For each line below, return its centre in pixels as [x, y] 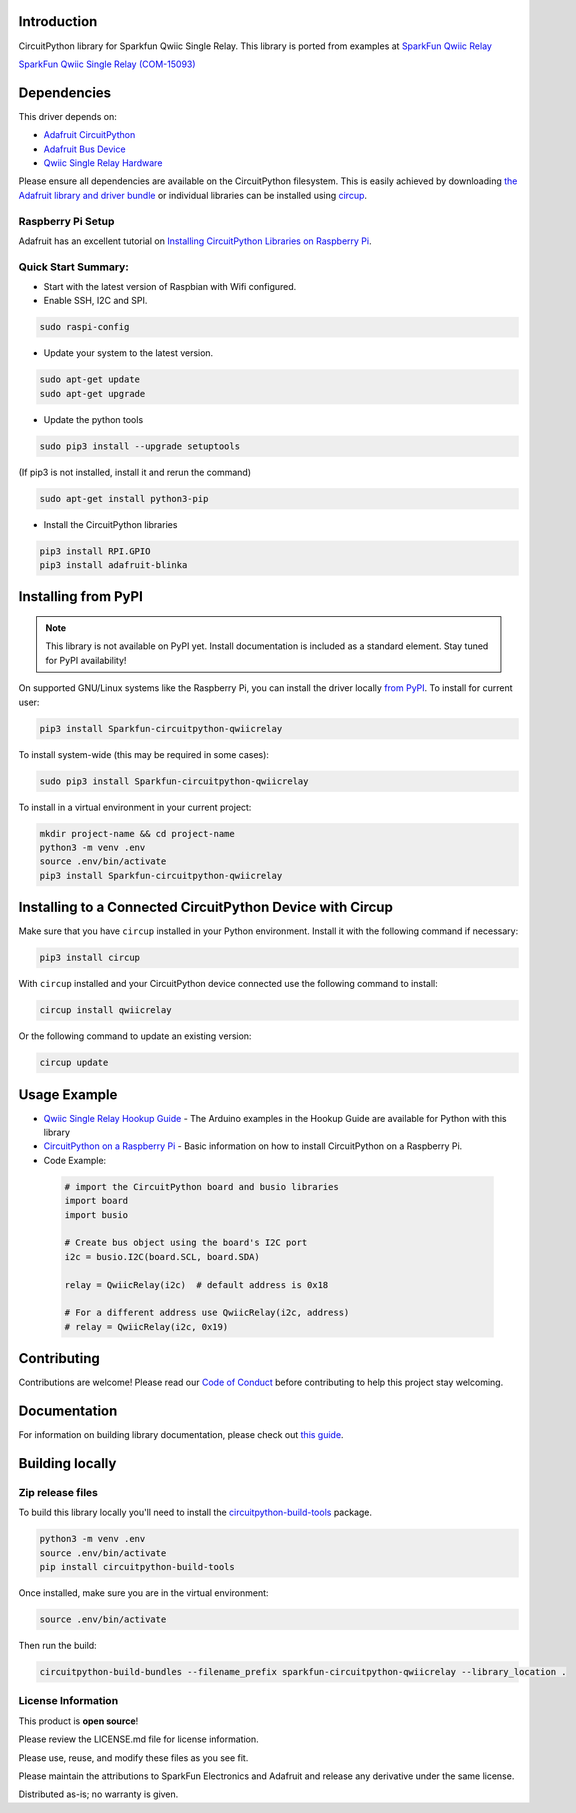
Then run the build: [57, 1645]
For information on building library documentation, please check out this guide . [181, 1435]
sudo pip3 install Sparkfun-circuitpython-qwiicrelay [174, 781]
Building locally [67, 1463]
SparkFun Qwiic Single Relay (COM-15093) [107, 64]
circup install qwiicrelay [105, 1010]
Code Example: [75, 1160]
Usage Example [68, 1094]
